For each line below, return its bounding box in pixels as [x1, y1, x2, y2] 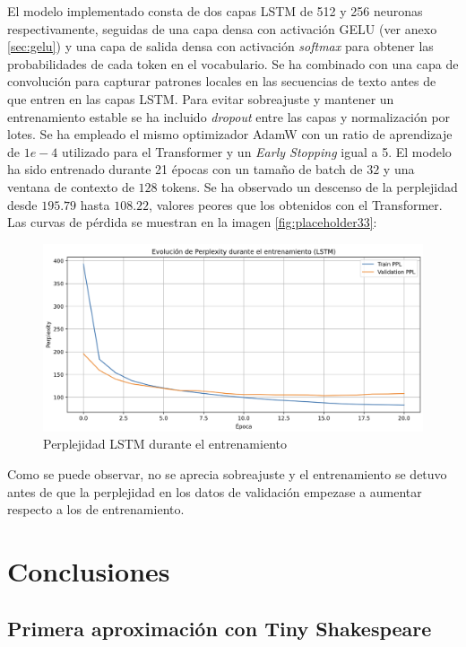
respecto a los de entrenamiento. [7, 500, 185, 519]
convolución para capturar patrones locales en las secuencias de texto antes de [7, 72, 436, 91]
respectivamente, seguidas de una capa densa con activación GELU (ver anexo [7, 19, 437, 38]
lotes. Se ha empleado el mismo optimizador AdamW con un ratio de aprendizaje [7, 125, 453, 144]
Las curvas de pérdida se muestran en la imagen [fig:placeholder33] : [7, 213, 377, 232]
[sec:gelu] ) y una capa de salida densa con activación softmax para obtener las [7, 37, 434, 56]
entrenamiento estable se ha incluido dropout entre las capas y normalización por [7, 107, 451, 126]
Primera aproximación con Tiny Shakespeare [7, 614, 432, 642]
